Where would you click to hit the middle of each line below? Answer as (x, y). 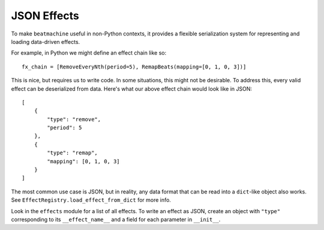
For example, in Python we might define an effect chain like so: (89, 53)
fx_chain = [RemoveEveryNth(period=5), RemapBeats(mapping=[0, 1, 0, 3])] (134, 67)
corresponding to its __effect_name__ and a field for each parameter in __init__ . (116, 219)
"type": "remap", (73, 153)
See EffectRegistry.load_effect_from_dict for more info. (91, 200)
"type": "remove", (74, 119)
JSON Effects (45, 16)
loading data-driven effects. (46, 41)
